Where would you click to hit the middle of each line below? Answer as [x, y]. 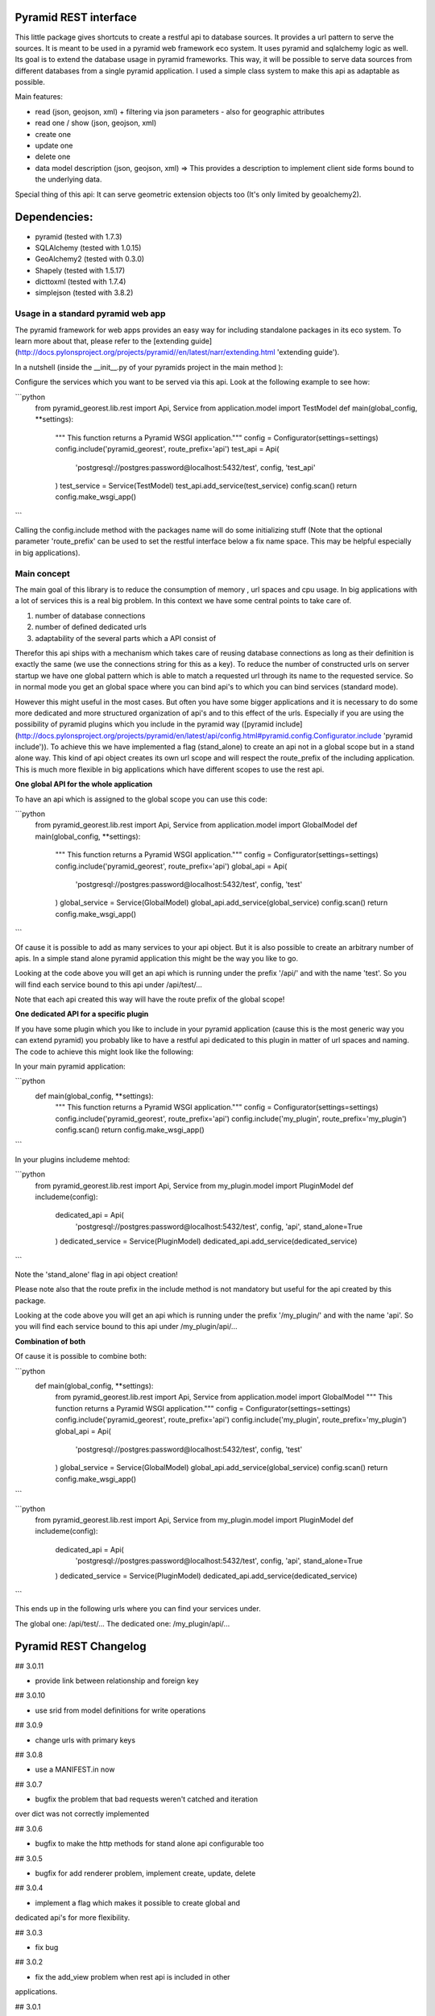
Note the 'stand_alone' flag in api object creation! [96, 1274]
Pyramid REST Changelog [81, 1646]
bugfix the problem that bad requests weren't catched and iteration [146, 1799]
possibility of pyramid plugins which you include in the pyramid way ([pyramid [144, 724]
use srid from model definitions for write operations [120, 1710]
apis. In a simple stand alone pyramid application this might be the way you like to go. [156, 958]
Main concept [42, 573]
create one [53, 134]
